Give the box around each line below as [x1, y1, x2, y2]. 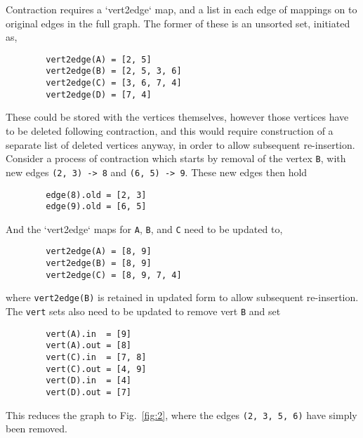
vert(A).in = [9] [46, 328, 131, 339]
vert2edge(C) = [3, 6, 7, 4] [46, 78, 182, 88]
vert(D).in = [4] [46, 376, 131, 386]
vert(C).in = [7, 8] [46, 352, 147, 363]
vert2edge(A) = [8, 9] [46, 246, 152, 257]
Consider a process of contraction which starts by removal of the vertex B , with [6, 151, 346, 166]
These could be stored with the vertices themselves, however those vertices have [6, 109, 349, 124]
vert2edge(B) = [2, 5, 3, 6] [46, 66, 182, 77]
